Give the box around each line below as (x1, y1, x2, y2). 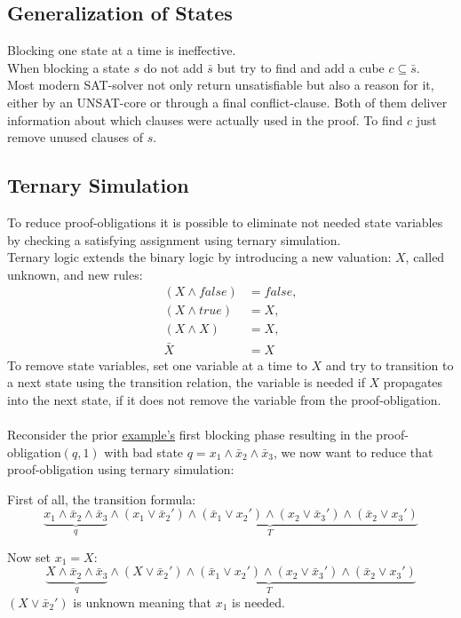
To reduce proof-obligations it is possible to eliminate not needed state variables (7, 212, 443, 231)
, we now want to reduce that (273, 442, 433, 461)
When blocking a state (7, 58, 130, 76)
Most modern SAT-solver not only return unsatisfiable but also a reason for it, (7, 75, 434, 94)
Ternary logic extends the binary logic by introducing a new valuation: (7, 248, 392, 266)
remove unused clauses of (7, 128, 144, 147)
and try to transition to (325, 355, 454, 374)
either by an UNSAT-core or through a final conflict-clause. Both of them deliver (7, 92, 448, 111)
